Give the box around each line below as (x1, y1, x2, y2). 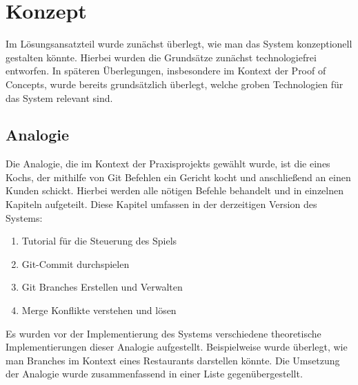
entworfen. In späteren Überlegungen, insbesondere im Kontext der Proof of (6, 63, 326, 78)
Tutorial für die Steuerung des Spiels (21, 233, 177, 248)
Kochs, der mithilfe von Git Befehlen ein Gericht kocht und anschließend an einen (6, 169, 351, 184)
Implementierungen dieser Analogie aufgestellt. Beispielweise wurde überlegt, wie (6, 340, 348, 354)
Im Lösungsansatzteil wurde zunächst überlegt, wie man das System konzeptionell (6, 37, 352, 51)
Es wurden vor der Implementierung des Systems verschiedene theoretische (6, 326, 321, 340)
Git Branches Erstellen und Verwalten (21, 280, 183, 294)
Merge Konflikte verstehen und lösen (21, 303, 177, 318)
